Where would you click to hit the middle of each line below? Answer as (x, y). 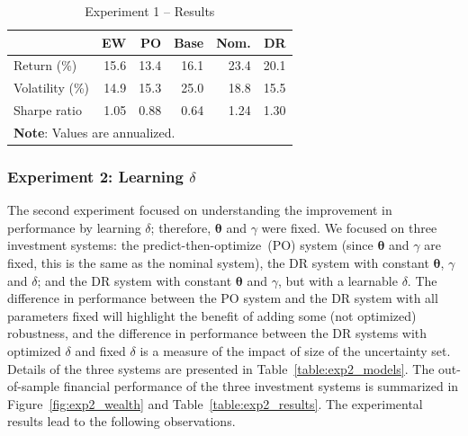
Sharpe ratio (48, 110)
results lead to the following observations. (121, 421)
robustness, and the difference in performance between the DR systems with (217, 333)
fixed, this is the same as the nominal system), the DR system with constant (218, 263)
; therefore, (181, 227)
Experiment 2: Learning (95, 176)
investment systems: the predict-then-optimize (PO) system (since (190, 245)
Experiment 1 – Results (150, 11)
